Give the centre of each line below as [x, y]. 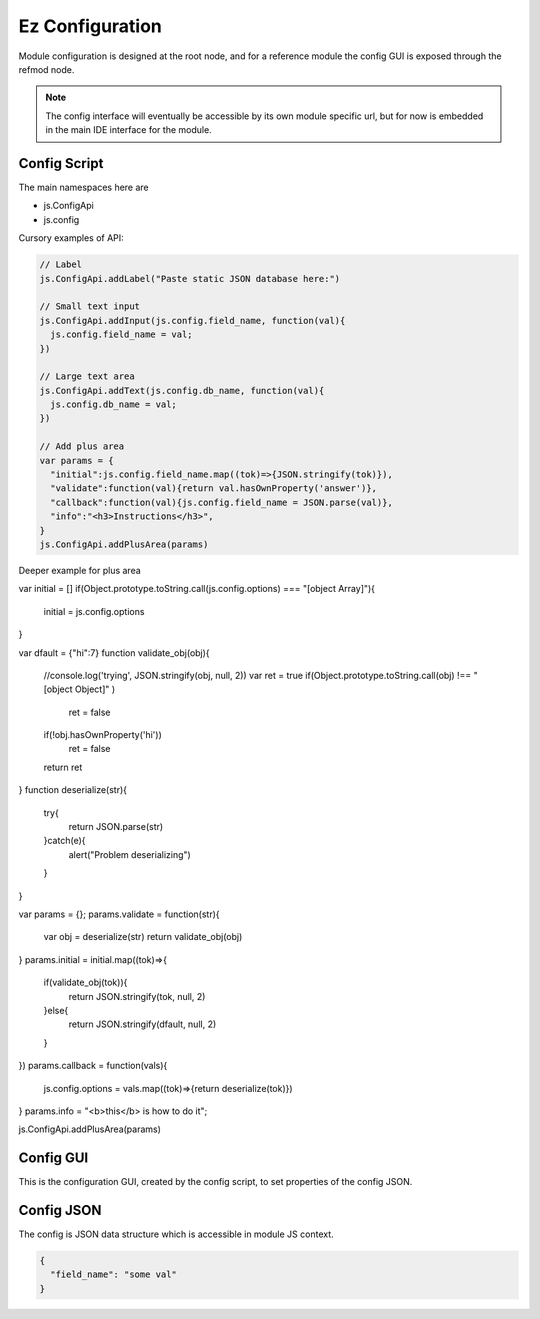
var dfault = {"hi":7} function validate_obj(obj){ [114, 652]
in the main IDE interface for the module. [128, 130]
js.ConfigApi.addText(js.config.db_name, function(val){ [182, 390]
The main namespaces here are [83, 187]
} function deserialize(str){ [73, 790]
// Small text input [89, 306]
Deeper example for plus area [80, 570]
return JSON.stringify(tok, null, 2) [137, 996]
